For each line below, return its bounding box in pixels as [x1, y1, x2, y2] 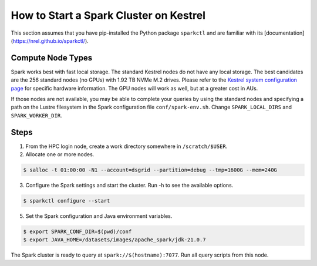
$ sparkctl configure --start [23, 197, 110, 204]
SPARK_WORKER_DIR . [11, 112, 62, 119]
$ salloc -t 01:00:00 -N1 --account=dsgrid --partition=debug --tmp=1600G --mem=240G [23, 167, 277, 173]
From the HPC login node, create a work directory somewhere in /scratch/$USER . [25, 143, 228, 150]
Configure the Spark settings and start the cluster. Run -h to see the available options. [25, 182, 234, 189]
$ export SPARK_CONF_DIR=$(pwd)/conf [23, 228, 132, 235]
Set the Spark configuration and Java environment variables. [25, 213, 173, 220]
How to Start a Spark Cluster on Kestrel [11, 9, 205, 22]
